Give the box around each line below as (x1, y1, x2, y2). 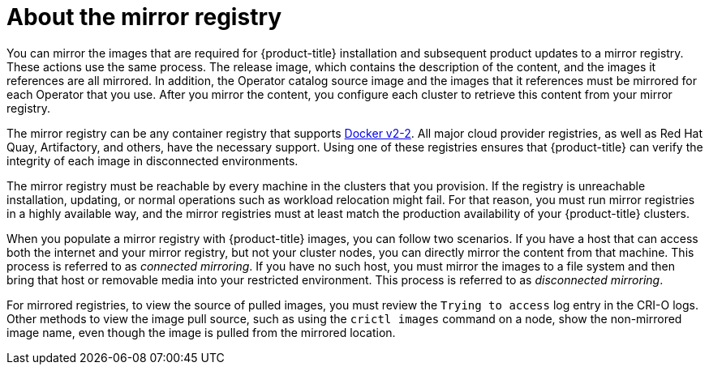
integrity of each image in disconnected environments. (6, 153, 299, 168)
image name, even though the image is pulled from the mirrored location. (6, 325, 396, 339)
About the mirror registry (6, 3, 282, 31)
